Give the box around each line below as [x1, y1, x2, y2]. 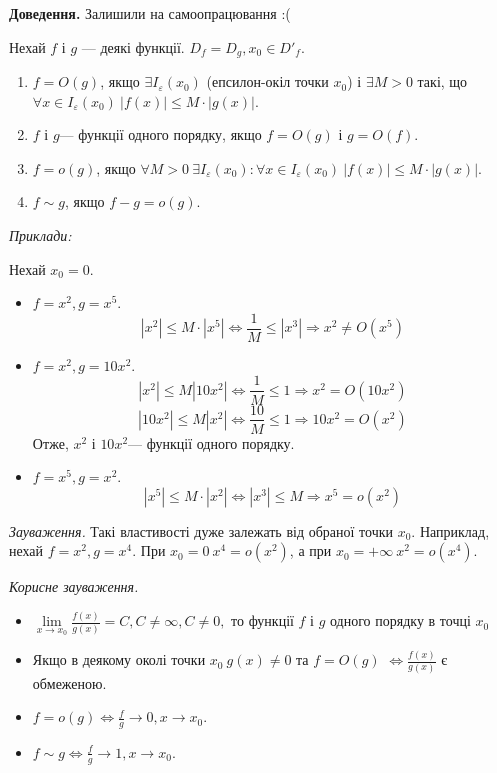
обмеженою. [32, 672, 107, 693]
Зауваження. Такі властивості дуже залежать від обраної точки [9, 520, 393, 541]
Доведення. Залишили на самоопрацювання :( [9, 3, 291, 23]
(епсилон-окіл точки [206, 71, 329, 92]
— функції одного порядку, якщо [59, 124, 262, 145]
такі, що [417, 71, 468, 92]
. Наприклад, [411, 520, 490, 541]
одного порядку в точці [330, 615, 471, 630]
